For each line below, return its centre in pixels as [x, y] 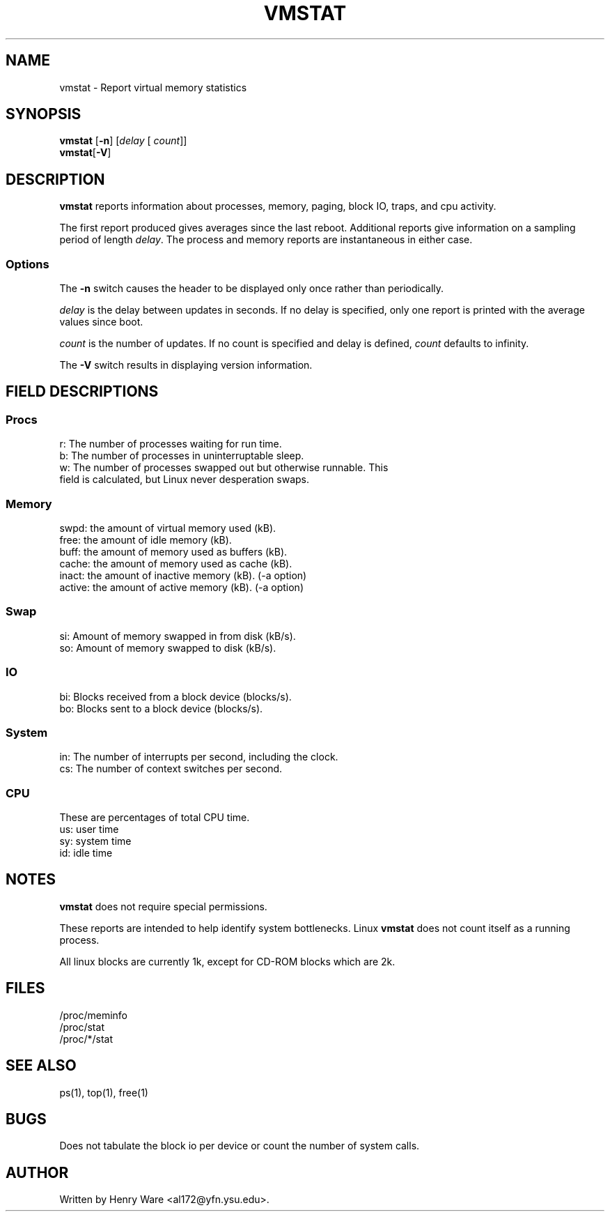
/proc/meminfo [94, 1015]
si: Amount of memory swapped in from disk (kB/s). [178, 636]
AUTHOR [37, 1172]
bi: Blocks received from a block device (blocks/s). [175, 696]
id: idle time [86, 853]
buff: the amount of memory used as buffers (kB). [173, 552]
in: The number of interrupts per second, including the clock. [199, 757]
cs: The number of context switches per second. [171, 769]
